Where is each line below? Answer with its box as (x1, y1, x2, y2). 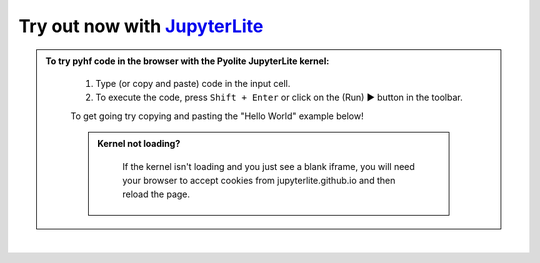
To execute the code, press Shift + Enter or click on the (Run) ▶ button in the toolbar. (95, 91, 464, 104)
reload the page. (122, 188, 190, 200)
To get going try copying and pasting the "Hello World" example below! (70, 110, 364, 122)
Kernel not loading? (97, 138, 181, 150)
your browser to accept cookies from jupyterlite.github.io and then (122, 174, 396, 186)
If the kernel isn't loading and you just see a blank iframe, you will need (122, 160, 415, 172)
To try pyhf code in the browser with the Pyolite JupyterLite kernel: (45, 55, 330, 67)
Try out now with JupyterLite (18, 15, 264, 37)
